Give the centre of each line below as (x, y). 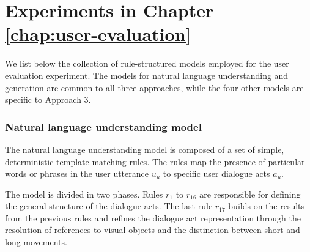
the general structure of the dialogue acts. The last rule (109, 206)
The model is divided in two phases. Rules (84, 194)
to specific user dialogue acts (216, 173)
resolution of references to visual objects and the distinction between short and (153, 230)
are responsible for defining (250, 194)
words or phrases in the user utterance (77, 173)
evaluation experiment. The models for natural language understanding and (147, 75)
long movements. (36, 242)
